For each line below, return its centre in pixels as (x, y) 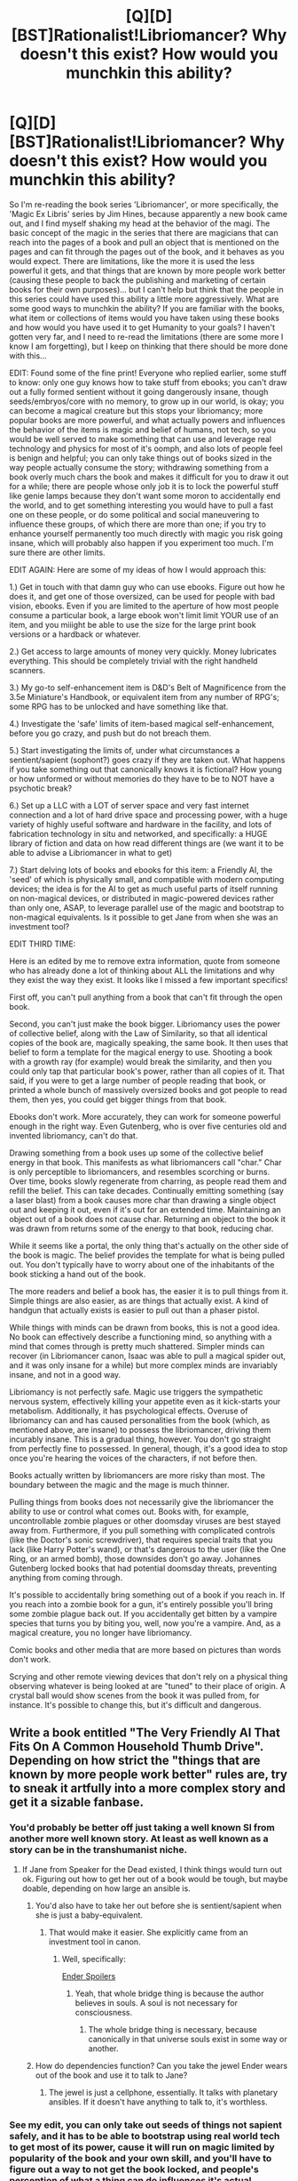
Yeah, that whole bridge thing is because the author (169, 1993)
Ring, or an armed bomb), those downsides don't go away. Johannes (135, 1558)
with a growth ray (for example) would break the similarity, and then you (141, 1061)
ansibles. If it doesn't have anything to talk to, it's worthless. (158, 2102)
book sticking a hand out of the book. (78, 1274)
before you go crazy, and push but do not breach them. (110, 733)
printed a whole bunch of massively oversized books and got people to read (148, 1090)
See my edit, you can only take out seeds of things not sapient (145, 2125)
